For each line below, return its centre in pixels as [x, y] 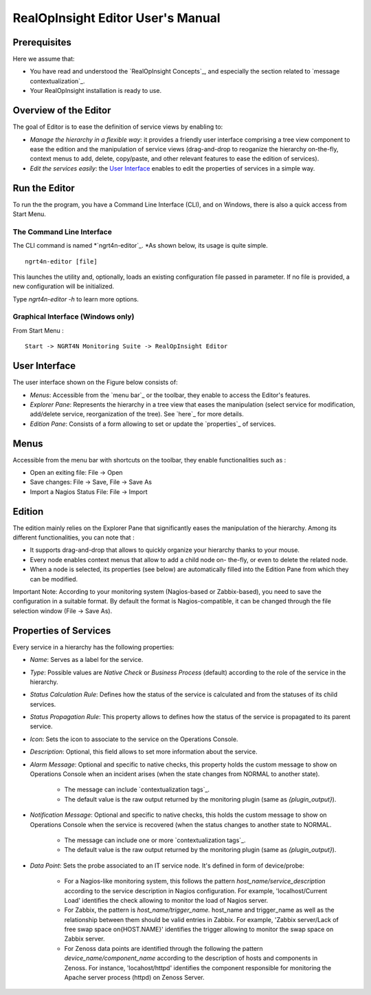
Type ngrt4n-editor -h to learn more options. [76, 299]
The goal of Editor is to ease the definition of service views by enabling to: [118, 127]
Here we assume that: [44, 59]
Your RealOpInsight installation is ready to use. [95, 91]
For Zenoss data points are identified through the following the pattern [164, 948]
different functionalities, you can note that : [74, 537]
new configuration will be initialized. [64, 286]
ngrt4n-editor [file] [61, 261]
